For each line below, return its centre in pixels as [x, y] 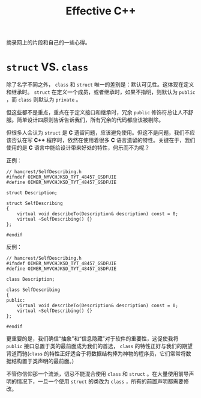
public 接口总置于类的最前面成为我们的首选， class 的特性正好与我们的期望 [100, 346]
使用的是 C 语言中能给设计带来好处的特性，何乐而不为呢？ [78, 148]
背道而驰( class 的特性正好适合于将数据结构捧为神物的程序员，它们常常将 [96, 354]
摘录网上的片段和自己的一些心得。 [48, 43]
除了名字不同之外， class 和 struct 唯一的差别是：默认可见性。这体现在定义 [100, 85]
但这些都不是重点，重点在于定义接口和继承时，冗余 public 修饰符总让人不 [97, 112]
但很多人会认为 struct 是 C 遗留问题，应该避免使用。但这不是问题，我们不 [98, 133]
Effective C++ [101, 11]
